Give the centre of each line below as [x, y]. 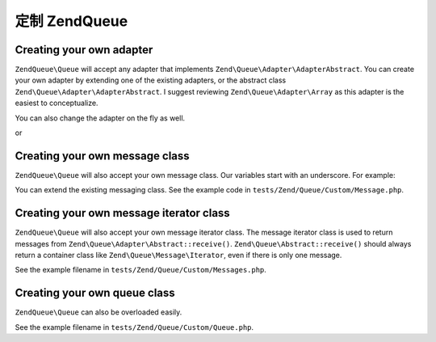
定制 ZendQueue [71, 21]
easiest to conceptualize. [57, 103]
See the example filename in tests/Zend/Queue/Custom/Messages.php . [140, 270]
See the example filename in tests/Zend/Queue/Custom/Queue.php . [134, 327]
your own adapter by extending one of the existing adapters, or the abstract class [151, 80]
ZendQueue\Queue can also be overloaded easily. [99, 312]
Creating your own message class [102, 156]
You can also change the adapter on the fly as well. [100, 118]
